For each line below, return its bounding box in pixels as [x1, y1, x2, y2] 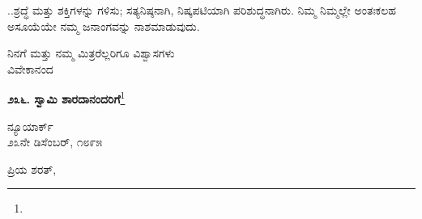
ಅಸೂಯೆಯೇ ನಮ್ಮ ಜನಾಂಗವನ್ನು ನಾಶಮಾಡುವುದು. [7, 17, 200, 34]
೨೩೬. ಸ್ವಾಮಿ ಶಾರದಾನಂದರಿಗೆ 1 [7, 88, 126, 107]
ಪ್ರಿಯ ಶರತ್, [7, 160, 57, 177]
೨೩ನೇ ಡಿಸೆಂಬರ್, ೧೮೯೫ [7, 133, 103, 150]
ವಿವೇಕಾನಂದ [7, 60, 53, 77]
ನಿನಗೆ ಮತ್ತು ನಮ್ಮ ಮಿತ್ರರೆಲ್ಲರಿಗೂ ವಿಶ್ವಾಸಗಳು [7, 44, 175, 61]
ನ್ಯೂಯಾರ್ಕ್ [7, 117, 53, 134]
